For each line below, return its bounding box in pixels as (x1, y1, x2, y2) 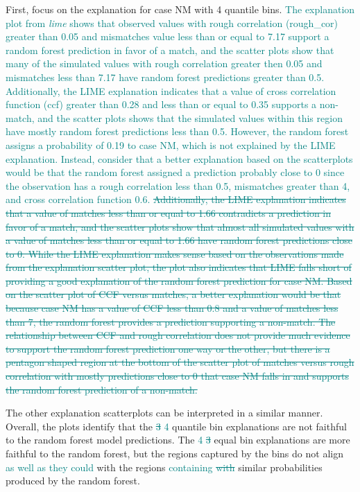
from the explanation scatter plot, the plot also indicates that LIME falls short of (6, 260, 352, 274)
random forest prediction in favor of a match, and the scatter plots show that (6, 42, 334, 57)
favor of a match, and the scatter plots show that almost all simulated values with (6, 219, 354, 234)
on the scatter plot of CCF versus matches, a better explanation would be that (6, 287, 341, 301)
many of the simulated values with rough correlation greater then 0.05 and (6, 56, 323, 71)
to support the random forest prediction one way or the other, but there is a (6, 341, 330, 355)
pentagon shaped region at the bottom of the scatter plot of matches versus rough (6, 355, 354, 369)
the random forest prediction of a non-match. (6, 382, 198, 396)
